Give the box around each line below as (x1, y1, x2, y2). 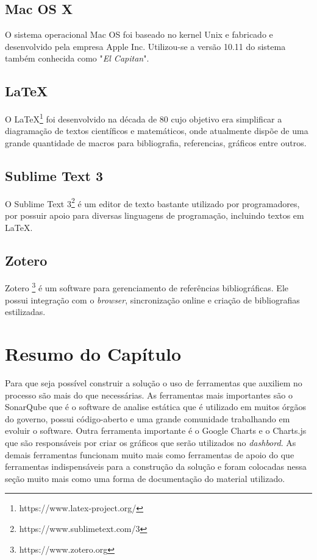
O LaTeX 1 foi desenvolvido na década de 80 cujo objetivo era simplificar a (5, 111, 282, 125)
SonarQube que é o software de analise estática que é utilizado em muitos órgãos (5, 400, 306, 413)
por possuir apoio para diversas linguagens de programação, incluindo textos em (5, 209, 304, 222)
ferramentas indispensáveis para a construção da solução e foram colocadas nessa (5, 460, 307, 473)
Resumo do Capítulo (5, 341, 182, 366)
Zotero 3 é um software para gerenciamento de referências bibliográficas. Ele (5, 280, 289, 294)
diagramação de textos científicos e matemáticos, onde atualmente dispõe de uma (5, 124, 308, 137)
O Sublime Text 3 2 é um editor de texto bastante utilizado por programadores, (5, 195, 300, 210)
